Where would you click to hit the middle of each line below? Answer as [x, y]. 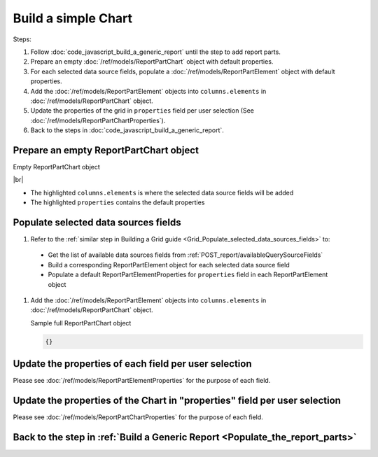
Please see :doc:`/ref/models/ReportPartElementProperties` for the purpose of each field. [142, 381]
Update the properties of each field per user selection [132, 364]
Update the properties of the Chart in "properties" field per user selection [177, 401]
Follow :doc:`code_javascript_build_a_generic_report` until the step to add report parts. [156, 52]
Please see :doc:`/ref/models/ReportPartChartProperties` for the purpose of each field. [138, 417]
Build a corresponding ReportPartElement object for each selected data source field [169, 265]
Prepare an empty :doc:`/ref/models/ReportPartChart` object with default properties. [152, 62]
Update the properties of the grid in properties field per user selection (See [142, 111]
